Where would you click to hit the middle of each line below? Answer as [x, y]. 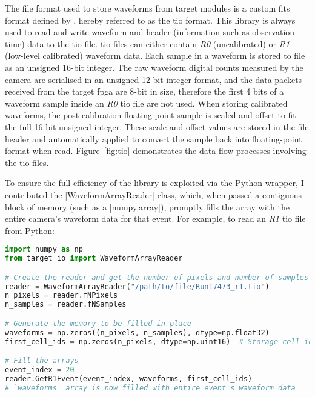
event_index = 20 [40, 370]
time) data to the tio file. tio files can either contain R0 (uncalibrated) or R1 [148, 43]
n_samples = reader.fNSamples [66, 305]
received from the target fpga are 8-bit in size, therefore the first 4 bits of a [144, 91]
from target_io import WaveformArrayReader [94, 259]
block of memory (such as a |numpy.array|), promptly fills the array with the [147, 206]
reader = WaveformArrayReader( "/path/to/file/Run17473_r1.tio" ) [137, 286]
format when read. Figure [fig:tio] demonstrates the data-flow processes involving [156, 151]
